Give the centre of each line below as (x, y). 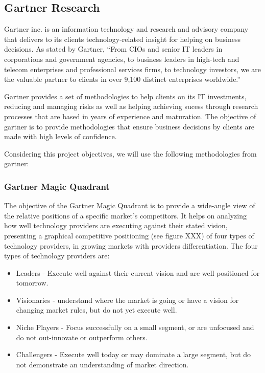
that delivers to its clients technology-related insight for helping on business (123, 39)
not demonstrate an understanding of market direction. (102, 364)
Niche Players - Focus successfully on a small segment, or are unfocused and (135, 327)
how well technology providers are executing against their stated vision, (116, 225)
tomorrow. (32, 283)
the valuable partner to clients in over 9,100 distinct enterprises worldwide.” (122, 79)
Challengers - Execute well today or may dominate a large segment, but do (134, 354)
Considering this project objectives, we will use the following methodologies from (130, 153)
